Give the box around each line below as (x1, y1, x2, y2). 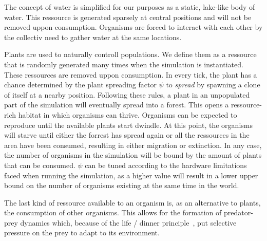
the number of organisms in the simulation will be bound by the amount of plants (4, 150, 262, 160)
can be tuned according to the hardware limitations (85, 159, 247, 170)
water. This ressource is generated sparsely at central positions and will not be (4, 11, 252, 22)
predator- (223, 207, 253, 218)
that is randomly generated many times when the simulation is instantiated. (4, 59, 243, 69)
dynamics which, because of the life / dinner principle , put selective (20, 217, 237, 228)
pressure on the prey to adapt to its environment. (4, 227, 160, 238)
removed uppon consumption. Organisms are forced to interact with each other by (4, 22, 263, 32)
